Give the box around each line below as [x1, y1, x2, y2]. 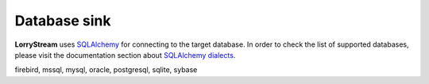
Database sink [14, 12, 111, 29]
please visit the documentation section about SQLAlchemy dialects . [14, 50, 236, 59]
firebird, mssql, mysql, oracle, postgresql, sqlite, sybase [14, 65, 198, 74]
